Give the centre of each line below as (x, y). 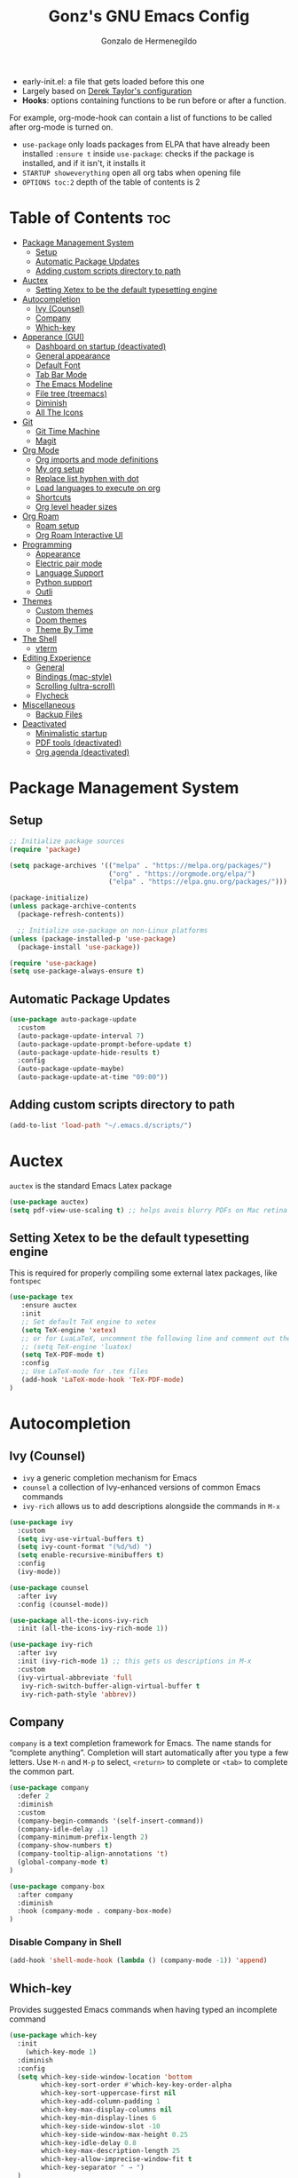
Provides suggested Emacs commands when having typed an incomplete (143, 2010)
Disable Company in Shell (65, 1943)
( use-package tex (41, 1297)
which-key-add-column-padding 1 (101, 2102)
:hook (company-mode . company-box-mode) (95, 1912)
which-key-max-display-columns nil (107, 2110)
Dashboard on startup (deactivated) (101, 346)
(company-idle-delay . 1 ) (63, 1829)
